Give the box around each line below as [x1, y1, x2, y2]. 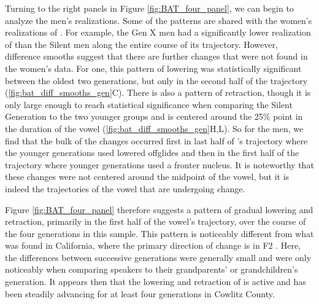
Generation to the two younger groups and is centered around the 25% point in [5, 110, 303, 123]
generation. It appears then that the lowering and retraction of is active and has [5, 275, 306, 288]
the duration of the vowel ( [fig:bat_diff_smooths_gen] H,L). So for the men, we [5, 122, 304, 134]
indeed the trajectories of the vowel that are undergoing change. [5, 182, 245, 195]
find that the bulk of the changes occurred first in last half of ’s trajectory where [5, 134, 308, 147]
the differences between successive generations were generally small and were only [5, 251, 312, 263]
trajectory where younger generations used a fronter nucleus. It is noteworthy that [5, 158, 314, 171]
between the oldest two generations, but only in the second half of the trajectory [5, 74, 308, 87]
